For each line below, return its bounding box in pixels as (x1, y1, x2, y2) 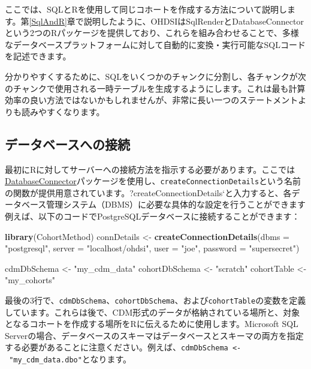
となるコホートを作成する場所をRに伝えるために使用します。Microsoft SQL (5, 317, 298, 330)
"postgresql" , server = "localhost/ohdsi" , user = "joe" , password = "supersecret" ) (5, 242, 300, 254)
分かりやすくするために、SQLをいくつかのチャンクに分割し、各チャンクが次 (5, 70, 306, 82)
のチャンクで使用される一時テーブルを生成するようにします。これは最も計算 (5, 82, 306, 94)
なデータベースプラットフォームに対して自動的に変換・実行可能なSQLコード (5, 38, 306, 50)
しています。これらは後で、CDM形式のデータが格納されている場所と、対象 (5, 305, 300, 318)
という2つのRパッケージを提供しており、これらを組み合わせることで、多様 (5, 26, 299, 39)
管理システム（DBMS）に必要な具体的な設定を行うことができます (46, 198, 306, 211)
